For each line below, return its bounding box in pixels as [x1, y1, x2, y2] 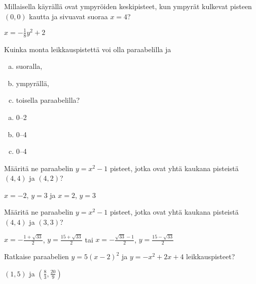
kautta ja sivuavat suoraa [29, 11, 108, 21]
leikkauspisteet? [186, 251, 235, 262]
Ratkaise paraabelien [4, 251, 69, 262]
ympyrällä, [16, 77, 49, 88]
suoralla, [16, 61, 43, 71]
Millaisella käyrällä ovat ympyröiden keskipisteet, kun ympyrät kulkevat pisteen [4, 1, 252, 11]
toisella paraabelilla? [16, 95, 80, 105]
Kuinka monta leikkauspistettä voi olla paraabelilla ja [4, 44, 171, 54]
